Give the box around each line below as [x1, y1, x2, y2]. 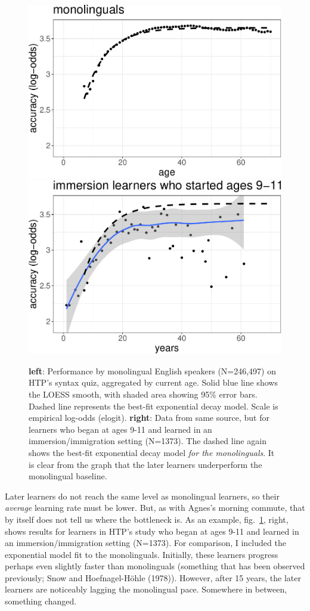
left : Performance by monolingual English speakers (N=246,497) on [29, 364, 277, 377]
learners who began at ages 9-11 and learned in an [29, 423, 212, 435]
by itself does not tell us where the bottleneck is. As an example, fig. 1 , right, [5, 513, 289, 525]
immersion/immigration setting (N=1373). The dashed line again [29, 435, 266, 447]
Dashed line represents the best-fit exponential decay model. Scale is [29, 399, 278, 412]
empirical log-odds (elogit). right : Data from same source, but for [29, 411, 269, 424]
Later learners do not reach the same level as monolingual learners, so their [5, 489, 280, 502]
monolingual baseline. [29, 470, 107, 482]
